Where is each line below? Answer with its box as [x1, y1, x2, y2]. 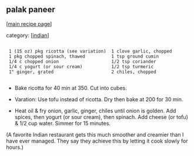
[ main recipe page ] [6, 20, 52, 27]
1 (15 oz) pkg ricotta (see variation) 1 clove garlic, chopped [8, 48, 172, 54]
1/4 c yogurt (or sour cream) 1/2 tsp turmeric [8, 64, 154, 69]
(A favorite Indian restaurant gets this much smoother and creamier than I [6, 131, 184, 138]
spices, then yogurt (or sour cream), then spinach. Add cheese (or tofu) [14, 113, 188, 120]
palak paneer [6, 5, 55, 15]
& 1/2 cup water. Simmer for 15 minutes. [14, 120, 111, 127]
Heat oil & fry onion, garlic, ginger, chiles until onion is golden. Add [14, 107, 176, 114]
